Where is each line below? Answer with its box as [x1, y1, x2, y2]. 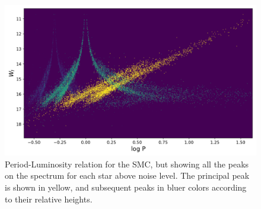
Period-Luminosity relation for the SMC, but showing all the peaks [5, 157, 249, 170]
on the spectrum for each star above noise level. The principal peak [5, 169, 250, 182]
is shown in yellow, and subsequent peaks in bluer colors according [5, 181, 247, 194]
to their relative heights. [5, 192, 93, 205]
